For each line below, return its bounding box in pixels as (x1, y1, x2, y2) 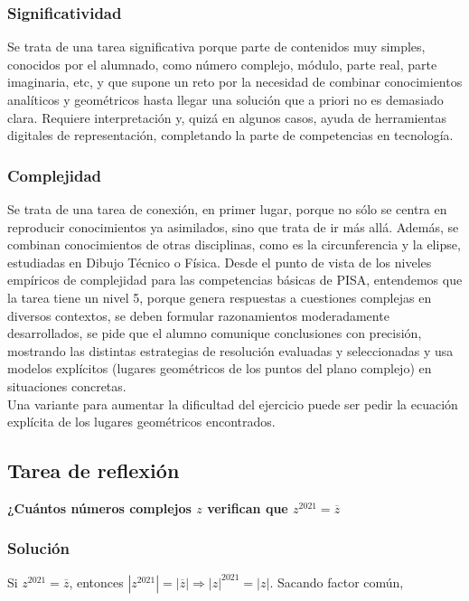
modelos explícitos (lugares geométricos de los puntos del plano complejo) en (7, 359, 432, 378)
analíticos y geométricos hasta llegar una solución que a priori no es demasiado (7, 90, 444, 108)
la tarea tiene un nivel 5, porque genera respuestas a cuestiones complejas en (7, 287, 432, 306)
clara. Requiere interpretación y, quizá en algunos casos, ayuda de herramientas (7, 108, 447, 127)
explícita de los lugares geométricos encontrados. (7, 412, 276, 431)
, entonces (69, 572, 124, 591)
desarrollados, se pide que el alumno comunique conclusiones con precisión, (7, 324, 422, 343)
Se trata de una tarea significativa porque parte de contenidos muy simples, (7, 37, 426, 56)
